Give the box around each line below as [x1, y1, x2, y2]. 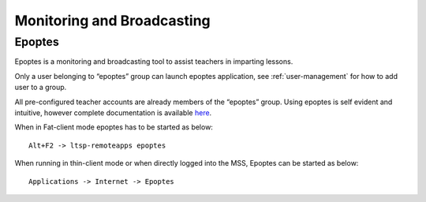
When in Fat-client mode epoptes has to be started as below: [14, 122, 213, 132]
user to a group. [14, 83, 67, 92]
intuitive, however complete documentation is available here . [14, 107, 212, 118]
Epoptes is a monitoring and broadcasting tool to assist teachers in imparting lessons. [14, 57, 293, 66]
